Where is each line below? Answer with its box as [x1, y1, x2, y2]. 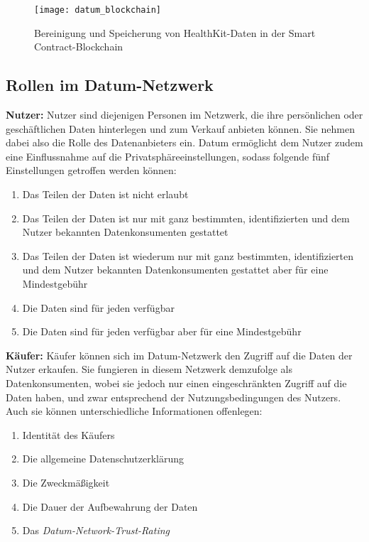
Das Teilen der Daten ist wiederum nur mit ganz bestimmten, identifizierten [22, 248, 354, 263]
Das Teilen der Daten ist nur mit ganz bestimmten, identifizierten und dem [22, 210, 350, 225]
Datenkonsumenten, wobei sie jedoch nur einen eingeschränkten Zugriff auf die [6, 375, 347, 390]
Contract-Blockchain [34, 39, 123, 54]
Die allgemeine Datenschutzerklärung [22, 451, 184, 466]
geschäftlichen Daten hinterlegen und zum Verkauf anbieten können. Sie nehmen [6, 121, 355, 136]
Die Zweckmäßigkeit [22, 475, 110, 489]
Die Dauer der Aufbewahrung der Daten [22, 499, 198, 514]
